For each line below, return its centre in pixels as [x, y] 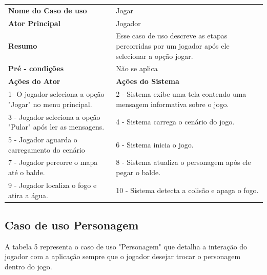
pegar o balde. [138, 172]
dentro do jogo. [28, 266]
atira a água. [28, 195]
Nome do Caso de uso [48, 10]
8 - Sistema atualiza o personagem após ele [183, 162]
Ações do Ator [34, 81]
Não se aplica [137, 68]
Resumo [23, 46]
